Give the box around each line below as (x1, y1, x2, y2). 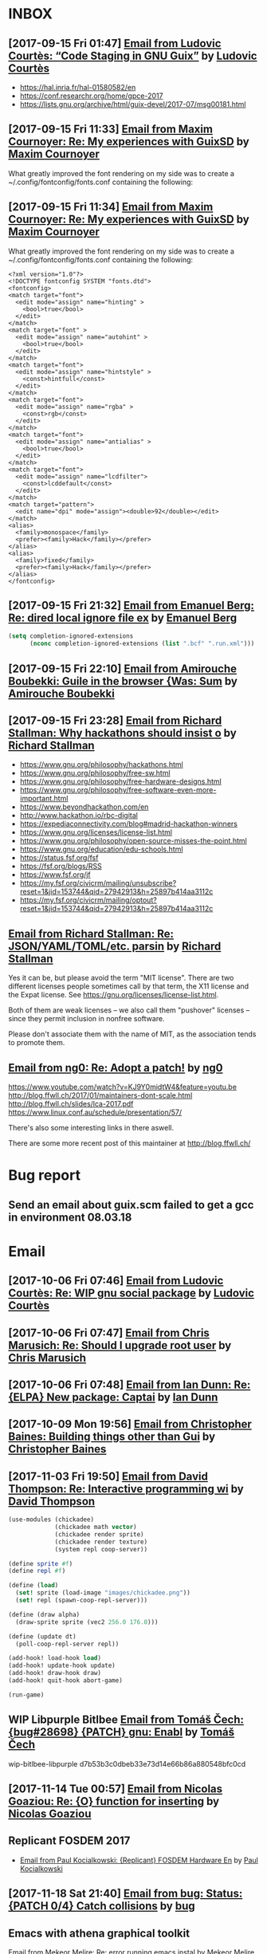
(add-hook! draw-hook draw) (8, 1669, 102, 1677)
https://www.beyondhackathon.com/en (19, 802, 149, 812)
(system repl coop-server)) (54, 1545, 148, 1553)
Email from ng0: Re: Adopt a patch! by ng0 (8, 1061, 223, 1075)
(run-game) (8, 1691, 45, 1699)
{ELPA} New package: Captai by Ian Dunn (8, 1390, 218, 1404)
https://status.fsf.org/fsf (19, 853, 99, 863)
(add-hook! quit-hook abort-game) (8, 1677, 124, 1685)
